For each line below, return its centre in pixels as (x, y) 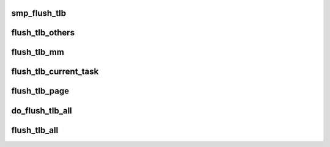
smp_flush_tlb (39, 13)
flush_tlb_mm (38, 52)
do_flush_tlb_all (42, 111)
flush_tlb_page (40, 91)
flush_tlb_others (43, 33)
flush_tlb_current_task (55, 72)
